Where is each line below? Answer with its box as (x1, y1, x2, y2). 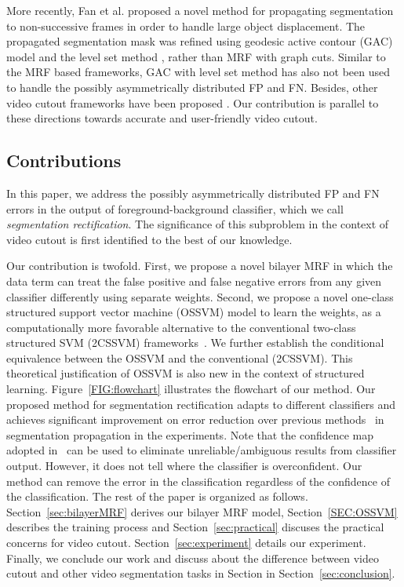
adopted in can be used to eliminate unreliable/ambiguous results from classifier (6, 442, 397, 458)
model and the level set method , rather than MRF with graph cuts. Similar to (6, 48, 386, 64)
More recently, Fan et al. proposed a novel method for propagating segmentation (6, 2, 394, 18)
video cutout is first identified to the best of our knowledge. (6, 231, 293, 247)
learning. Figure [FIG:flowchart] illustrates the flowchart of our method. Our (6, 381, 376, 397)
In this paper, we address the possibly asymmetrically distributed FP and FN (6, 184, 380, 201)
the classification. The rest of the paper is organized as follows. (6, 488, 308, 505)
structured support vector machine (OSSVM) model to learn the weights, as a (6, 304, 381, 320)
